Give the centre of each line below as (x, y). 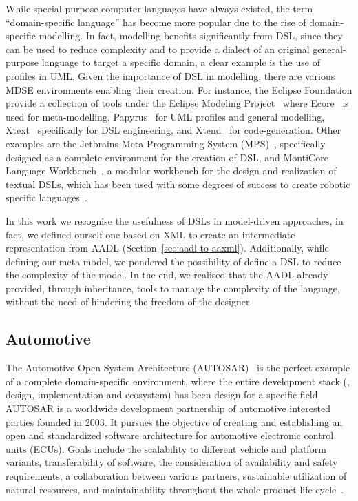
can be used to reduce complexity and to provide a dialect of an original (158, 49)
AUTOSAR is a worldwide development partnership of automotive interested (168, 408)
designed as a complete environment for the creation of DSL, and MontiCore (167, 157)
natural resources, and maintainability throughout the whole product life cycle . (175, 489)
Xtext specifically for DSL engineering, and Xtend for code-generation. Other (173, 130)
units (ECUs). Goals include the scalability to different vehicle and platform (166, 448)
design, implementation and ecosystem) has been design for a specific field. (163, 395)
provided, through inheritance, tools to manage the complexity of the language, (173, 288)
